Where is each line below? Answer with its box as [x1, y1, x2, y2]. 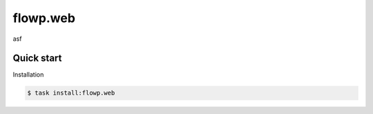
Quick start [12, 53, 62, 64]
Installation [12, 70, 44, 79]
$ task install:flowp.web [27, 89, 115, 97]
